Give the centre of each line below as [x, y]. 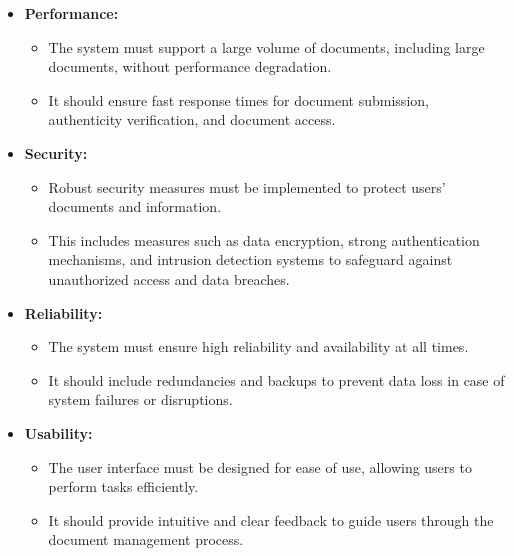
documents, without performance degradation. [190, 66]
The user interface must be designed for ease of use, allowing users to [260, 466]
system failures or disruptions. [140, 399]
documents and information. [135, 206]
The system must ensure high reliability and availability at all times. [258, 346]
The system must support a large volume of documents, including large [266, 46]
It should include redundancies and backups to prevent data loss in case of [276, 379]
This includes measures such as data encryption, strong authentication [264, 239]
